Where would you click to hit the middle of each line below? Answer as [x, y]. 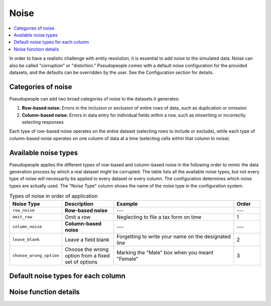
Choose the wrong [87, 249]
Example [127, 203]
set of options [81, 262]
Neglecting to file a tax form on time [159, 217]
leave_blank [26, 239]
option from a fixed [87, 255]
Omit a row [78, 217]
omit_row [22, 217]
